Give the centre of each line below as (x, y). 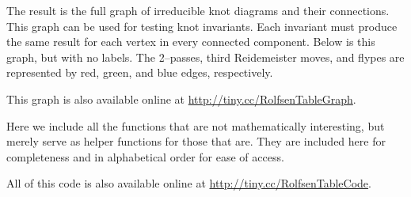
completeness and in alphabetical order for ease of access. (145, 156)
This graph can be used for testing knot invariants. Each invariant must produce (202, 26)
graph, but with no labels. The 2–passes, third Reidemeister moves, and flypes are (205, 57)
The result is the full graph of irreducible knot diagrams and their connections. (198, 10)
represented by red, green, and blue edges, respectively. (140, 72)
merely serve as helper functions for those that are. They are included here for (196, 141)
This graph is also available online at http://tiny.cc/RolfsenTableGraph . (181, 98)
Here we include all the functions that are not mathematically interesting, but (196, 125)
